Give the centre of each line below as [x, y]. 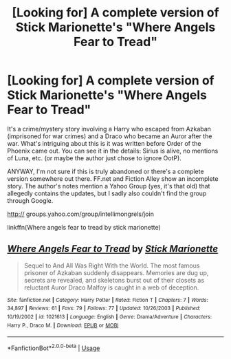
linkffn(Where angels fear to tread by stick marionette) [84, 227]
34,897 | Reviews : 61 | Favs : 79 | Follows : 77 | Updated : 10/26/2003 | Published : [104, 308]
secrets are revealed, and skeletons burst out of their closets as [114, 280]
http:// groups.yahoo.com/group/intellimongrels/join [81, 214]
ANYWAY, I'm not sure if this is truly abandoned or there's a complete [106, 171]
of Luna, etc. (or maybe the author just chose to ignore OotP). [95, 158]
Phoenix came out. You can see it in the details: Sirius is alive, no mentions [113, 151]
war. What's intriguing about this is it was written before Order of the [104, 143]
